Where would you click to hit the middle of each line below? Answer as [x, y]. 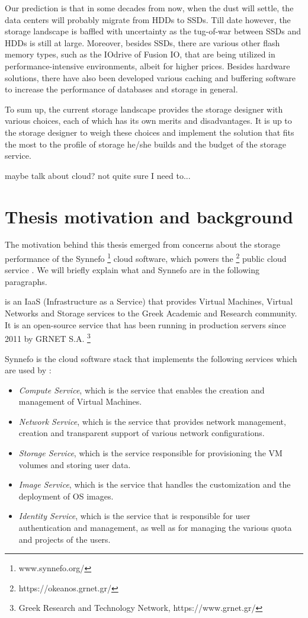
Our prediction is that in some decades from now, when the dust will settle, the [149, 8]
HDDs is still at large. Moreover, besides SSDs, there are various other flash [142, 42]
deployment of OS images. [66, 496]
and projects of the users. [65, 539]
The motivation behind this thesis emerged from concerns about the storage [142, 244]
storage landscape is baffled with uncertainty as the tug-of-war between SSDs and [153, 31]
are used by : [28, 370]
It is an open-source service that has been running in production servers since [145, 324]
